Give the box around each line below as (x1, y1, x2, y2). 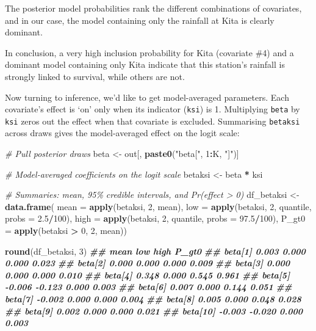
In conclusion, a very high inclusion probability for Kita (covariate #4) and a (5, 46, 294, 59)
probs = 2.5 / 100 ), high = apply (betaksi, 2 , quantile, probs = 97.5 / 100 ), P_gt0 (5, 212, 306, 225)
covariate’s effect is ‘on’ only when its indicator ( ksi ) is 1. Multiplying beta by (5, 103, 300, 115)
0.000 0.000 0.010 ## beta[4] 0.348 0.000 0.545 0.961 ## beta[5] (5, 268, 290, 281)
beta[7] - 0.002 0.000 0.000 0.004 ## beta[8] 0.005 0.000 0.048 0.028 (5, 293, 301, 305)
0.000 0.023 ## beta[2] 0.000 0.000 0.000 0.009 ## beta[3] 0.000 (5, 256, 290, 269)
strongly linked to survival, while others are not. (5, 70, 185, 82)
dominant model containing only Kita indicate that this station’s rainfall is (5, 58, 285, 71)
